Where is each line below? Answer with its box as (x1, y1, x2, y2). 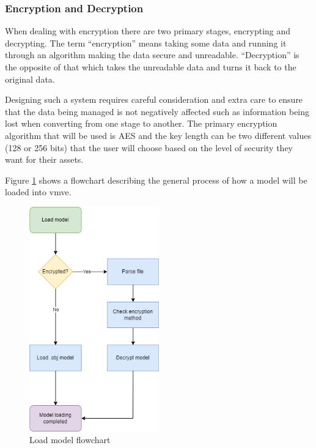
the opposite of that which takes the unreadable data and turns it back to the (5, 61, 296, 73)
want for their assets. (5, 153, 84, 166)
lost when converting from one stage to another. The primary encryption (5, 117, 277, 130)
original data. (5, 72, 55, 85)
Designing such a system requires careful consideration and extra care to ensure (5, 93, 303, 106)
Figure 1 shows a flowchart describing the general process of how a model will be (5, 173, 307, 186)
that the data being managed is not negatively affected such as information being (5, 105, 310, 118)
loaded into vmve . (5, 185, 72, 198)
